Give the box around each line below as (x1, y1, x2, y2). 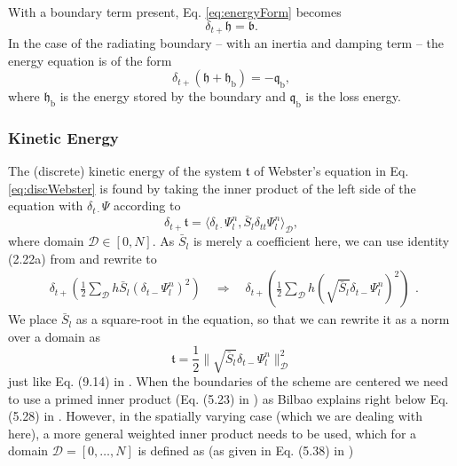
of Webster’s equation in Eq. (254, 162, 409, 180)
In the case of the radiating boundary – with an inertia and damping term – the (8, 34, 445, 52)
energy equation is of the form (8, 51, 172, 69)
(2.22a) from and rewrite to (8, 249, 157, 267)
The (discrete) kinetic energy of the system (8, 162, 242, 180)
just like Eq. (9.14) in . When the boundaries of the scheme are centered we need (8, 372, 448, 391)
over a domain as (8, 327, 100, 345)
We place (8, 310, 58, 328)
